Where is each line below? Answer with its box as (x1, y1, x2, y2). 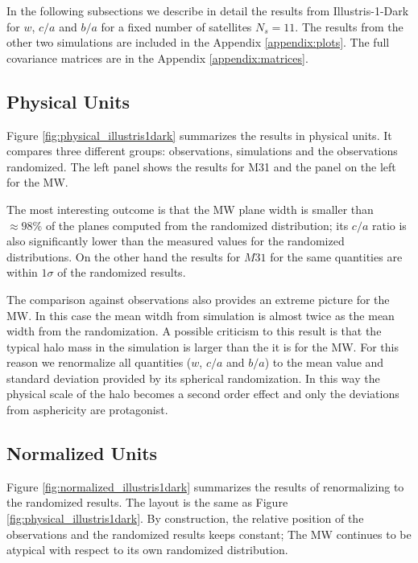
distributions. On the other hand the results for (6, 248, 241, 265)
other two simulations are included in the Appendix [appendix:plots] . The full (6, 34, 390, 51)
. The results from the (295, 18, 404, 35)
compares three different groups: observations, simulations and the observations (6, 142, 398, 159)
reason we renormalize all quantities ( (6, 354, 192, 371)
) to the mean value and (264, 354, 384, 371)
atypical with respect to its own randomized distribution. (6, 541, 288, 558)
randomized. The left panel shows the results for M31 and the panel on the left (6, 158, 396, 175)
